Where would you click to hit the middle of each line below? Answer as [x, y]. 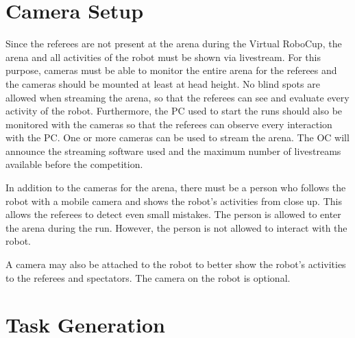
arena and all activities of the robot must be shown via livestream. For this [163, 57]
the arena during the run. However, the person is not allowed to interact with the [176, 227]
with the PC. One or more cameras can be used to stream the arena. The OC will [177, 137]
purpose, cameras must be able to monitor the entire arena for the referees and [171, 70]
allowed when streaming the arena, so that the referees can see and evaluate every [177, 97]
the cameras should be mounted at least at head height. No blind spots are [163, 83]
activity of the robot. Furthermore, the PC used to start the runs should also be [174, 111]
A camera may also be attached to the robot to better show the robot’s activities [176, 264]
